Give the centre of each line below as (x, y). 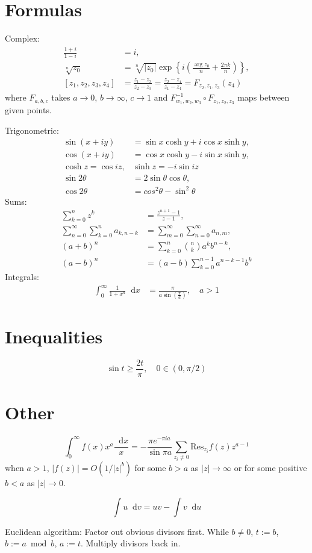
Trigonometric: (32, 130)
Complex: (22, 38)
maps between (264, 97)
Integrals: (22, 277)
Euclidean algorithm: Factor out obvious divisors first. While (117, 531)
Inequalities (54, 336)
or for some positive (270, 467)
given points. (28, 110)
